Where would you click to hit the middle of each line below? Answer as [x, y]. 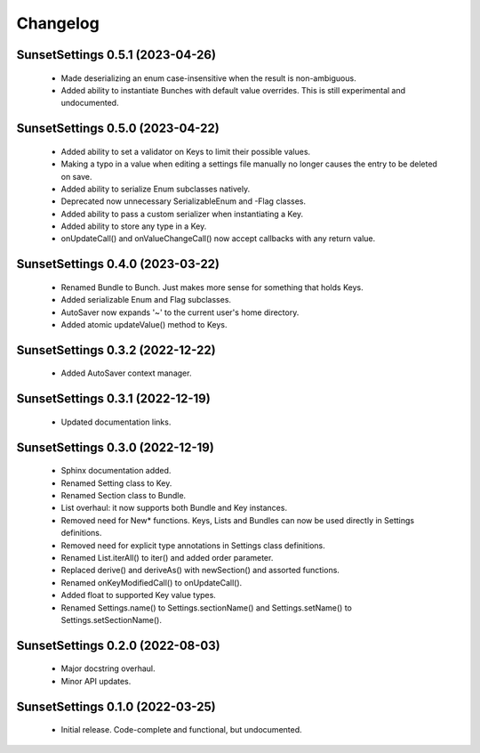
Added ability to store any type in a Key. [134, 226]
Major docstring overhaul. [108, 668]
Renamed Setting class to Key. [116, 483]
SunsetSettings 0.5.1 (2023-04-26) [116, 55]
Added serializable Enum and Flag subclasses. [146, 300]
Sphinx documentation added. [116, 471]
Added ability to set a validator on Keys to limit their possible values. [186, 151]
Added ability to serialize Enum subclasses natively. [156, 189]
